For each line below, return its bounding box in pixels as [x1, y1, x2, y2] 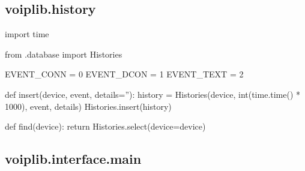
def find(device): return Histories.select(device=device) [5, 120, 206, 133]
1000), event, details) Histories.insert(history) [5, 100, 172, 112]
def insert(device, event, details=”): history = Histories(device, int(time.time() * [5, 88, 301, 100]
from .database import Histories [5, 47, 122, 60]
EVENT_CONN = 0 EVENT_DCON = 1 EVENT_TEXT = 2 [5, 68, 244, 80]
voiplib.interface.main [5, 149, 142, 168]
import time [5, 28, 49, 40]
